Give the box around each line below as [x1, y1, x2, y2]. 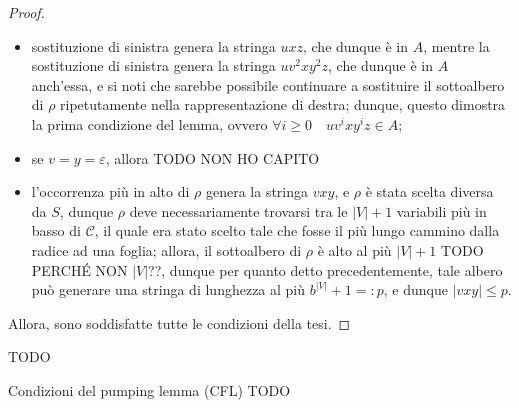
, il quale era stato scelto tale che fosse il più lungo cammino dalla [94, 220, 500, 241]
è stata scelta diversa [365, 181, 494, 202]
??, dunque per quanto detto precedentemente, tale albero [148, 259, 503, 280]
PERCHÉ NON [31, 259, 128, 280]
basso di [31, 220, 81, 241]
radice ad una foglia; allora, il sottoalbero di [31, 239, 302, 260]
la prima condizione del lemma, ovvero [31, 113, 268, 134]
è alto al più [317, 239, 392, 260]
